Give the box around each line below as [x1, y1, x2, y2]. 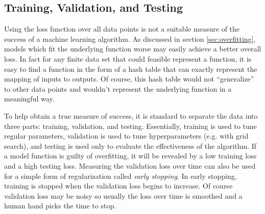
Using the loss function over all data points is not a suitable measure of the [4, 23, 240, 34]
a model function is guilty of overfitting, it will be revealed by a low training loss [4, 150, 257, 161]
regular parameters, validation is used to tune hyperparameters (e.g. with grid [4, 130, 249, 141]
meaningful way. [4, 93, 55, 104]
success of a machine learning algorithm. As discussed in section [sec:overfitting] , [4, 33, 256, 44]
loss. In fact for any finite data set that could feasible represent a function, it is [4, 53, 252, 64]
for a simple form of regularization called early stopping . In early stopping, [4, 170, 237, 181]
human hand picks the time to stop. [4, 200, 116, 211]
